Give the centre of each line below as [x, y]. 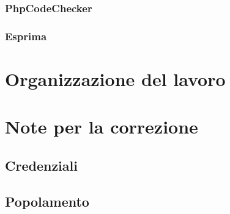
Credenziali [41, 165]
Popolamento [47, 201]
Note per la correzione [102, 127]
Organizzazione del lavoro [115, 78]
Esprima [26, 36]
